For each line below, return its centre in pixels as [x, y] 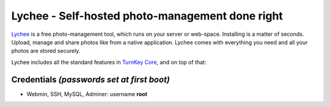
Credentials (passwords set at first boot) [91, 79]
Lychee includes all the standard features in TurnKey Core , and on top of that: [109, 62]
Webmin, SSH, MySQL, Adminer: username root [87, 94]
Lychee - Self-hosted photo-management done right [147, 16]
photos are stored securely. [46, 51]
